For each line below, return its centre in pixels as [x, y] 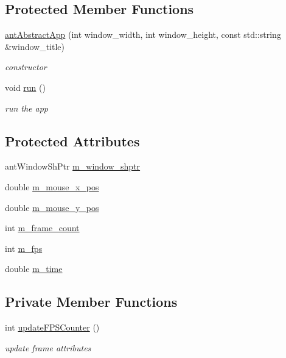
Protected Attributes [72, 141]
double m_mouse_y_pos [52, 207]
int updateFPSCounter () [52, 327]
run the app [27, 108]
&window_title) [35, 46]
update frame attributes [48, 347]
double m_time [34, 269]
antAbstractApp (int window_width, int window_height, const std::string [143, 34]
